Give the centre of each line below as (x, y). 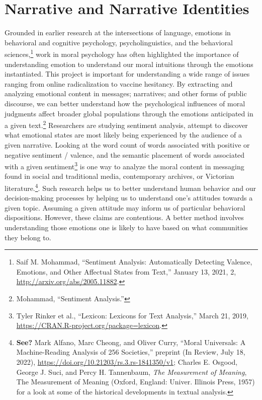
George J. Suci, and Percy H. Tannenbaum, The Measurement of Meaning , (132, 372)
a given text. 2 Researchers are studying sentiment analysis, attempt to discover (126, 124)
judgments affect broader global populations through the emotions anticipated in (129, 113)
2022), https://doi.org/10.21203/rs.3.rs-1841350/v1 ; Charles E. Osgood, (127, 361)
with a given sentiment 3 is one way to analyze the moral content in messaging (124, 165)
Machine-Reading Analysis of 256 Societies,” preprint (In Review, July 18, (131, 352)
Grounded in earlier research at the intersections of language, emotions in (118, 32)
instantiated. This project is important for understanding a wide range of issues (127, 74)
